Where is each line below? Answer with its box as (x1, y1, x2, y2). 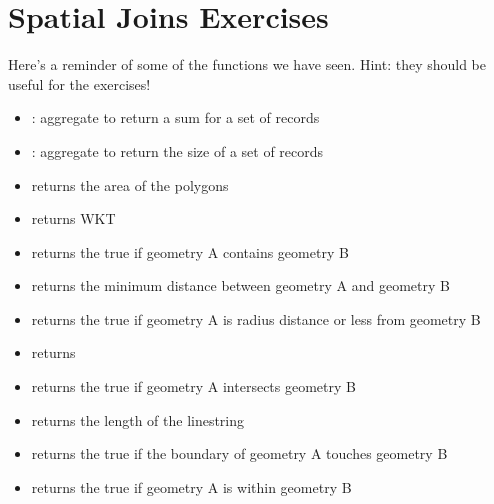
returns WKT (31, 208, 116, 229)
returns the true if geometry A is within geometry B (31, 476, 352, 497)
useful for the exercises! (8, 73, 151, 94)
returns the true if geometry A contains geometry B (31, 241, 349, 262)
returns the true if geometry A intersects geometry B (31, 376, 356, 397)
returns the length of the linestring (31, 409, 245, 430)
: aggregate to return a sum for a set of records (31, 107, 320, 128)
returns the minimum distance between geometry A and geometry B (31, 275, 450, 296)
